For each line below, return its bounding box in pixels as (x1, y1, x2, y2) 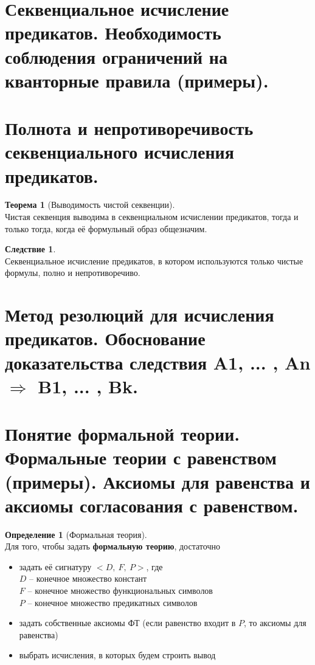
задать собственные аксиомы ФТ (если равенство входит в (19, 616, 236, 629)
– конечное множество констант (29, 572, 147, 585)
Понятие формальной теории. (5, 421, 240, 446)
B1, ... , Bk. (38, 373, 138, 398)
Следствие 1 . (5, 243, 56, 255)
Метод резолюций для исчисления (5, 302, 274, 327)
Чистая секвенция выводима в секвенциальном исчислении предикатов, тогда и (5, 210, 299, 223)
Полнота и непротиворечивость (5, 115, 254, 140)
